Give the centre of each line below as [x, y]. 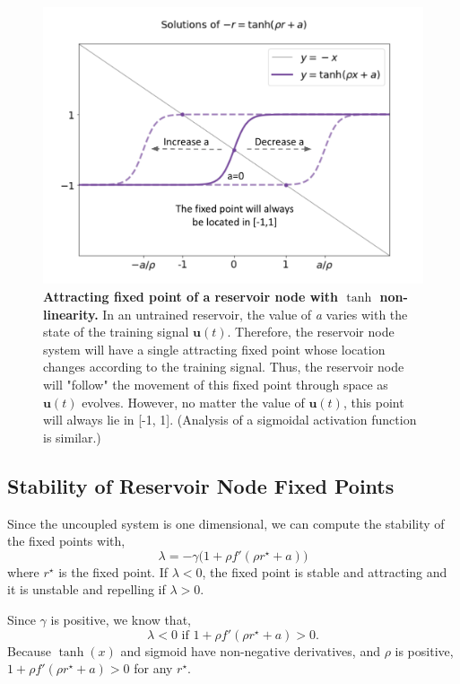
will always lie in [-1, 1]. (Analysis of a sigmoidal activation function [230, 420]
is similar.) [72, 437]
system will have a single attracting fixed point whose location [214, 349]
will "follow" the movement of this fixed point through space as [216, 385]
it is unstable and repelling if [87, 589]
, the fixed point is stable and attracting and [325, 571]
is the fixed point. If [113, 571]
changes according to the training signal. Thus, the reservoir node [224, 367]
